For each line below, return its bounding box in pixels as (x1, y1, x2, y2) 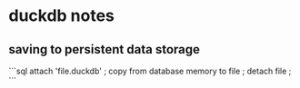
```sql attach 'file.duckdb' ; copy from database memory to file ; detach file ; (8, 65, 292, 76)
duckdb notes (8, 5, 115, 26)
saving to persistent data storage (8, 42, 201, 57)
